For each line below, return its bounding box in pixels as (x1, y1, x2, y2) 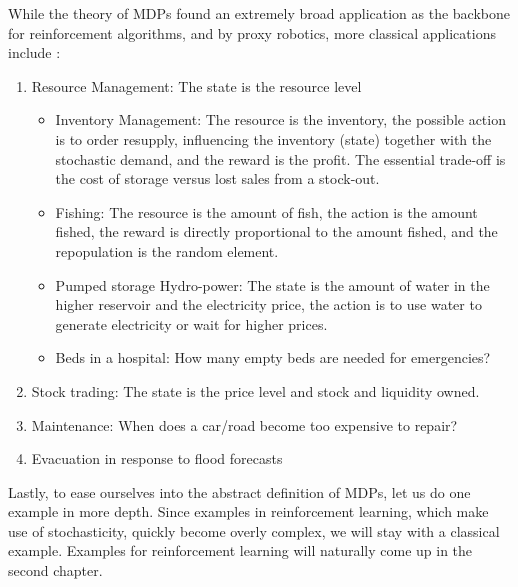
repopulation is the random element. (55, 240, 279, 261)
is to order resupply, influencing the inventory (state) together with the (55, 128, 492, 149)
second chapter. (8, 560, 103, 581)
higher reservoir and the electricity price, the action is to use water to (55, 294, 482, 315)
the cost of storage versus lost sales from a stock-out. (55, 168, 380, 189)
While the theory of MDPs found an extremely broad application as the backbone (8, 3, 510, 23)
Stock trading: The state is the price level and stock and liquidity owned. (31, 380, 480, 401)
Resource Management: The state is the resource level (31, 75, 362, 96)
